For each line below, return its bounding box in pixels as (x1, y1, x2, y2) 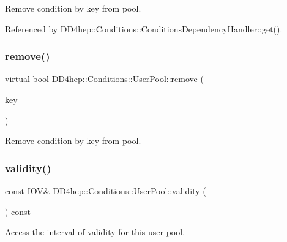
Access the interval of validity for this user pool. (5, 225, 185, 238)
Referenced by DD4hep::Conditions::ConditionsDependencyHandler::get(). (5, 22, 283, 35)
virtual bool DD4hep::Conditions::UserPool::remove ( (5, 72, 204, 85)
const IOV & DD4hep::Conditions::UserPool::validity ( (5, 184, 206, 197)
